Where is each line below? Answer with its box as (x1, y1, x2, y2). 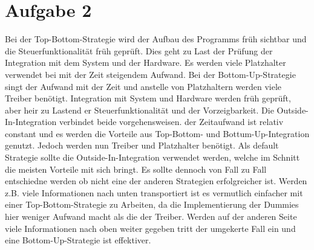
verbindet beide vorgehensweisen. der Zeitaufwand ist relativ (59, 115, 284, 128)
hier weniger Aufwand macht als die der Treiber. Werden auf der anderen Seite (5, 210, 297, 223)
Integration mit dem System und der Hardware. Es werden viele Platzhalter (5, 56, 286, 69)
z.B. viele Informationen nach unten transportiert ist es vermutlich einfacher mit (5, 186, 303, 199)
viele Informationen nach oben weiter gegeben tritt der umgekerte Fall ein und (5, 222, 296, 234)
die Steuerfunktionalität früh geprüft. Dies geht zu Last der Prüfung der (5, 44, 273, 57)
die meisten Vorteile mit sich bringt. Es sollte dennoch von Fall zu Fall (5, 162, 267, 175)
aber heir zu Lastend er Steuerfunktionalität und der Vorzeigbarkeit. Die (5, 103, 274, 116)
